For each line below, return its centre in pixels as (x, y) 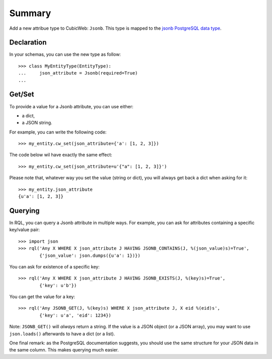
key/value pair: (25, 230)
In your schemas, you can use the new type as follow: (65, 54)
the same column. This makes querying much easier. (64, 350)
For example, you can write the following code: (58, 132)
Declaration (28, 43)
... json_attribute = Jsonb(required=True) (78, 73)
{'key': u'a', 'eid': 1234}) (76, 315)
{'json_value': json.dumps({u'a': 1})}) (90, 255)
